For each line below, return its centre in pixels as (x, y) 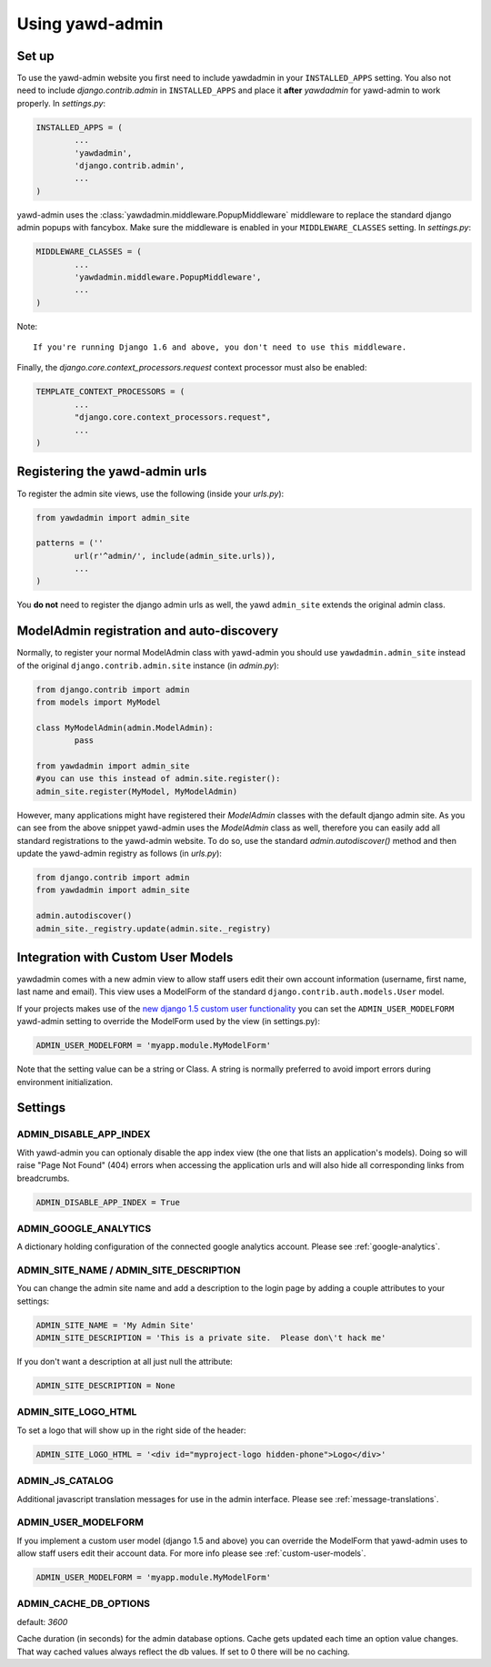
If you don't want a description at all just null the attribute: (125, 1362)
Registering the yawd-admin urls (112, 472)
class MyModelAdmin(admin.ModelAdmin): (125, 727)
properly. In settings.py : (61, 103)
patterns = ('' (70, 543)
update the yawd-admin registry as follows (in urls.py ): (120, 853)
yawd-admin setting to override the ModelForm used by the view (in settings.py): (168, 1022)
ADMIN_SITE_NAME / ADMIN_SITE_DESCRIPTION (129, 1270)
